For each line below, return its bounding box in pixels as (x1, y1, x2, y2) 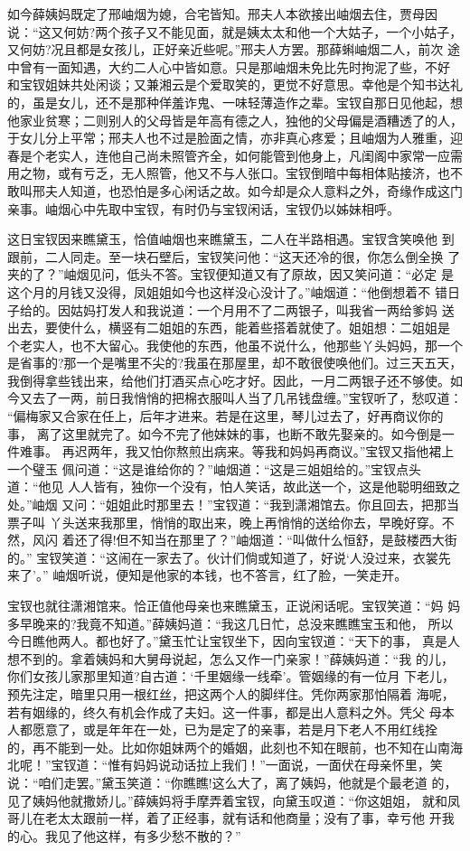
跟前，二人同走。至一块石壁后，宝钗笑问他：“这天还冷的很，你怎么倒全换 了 (7, 247, 461, 266)
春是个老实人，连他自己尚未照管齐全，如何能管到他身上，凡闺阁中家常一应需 (7, 145, 463, 164)
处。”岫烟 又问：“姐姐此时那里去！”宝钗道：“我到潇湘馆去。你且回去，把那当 (7, 495, 460, 514)
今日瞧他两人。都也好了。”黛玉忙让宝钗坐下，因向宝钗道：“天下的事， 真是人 (7, 631, 460, 650)
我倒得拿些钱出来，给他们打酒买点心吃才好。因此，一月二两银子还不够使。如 (7, 370, 463, 389)
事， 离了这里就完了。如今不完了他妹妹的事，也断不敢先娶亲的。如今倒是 (7, 424, 442, 443)
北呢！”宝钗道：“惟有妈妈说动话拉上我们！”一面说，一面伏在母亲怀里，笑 (7, 755, 443, 774)
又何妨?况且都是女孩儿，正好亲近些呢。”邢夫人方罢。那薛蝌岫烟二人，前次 (7, 40, 444, 59)
